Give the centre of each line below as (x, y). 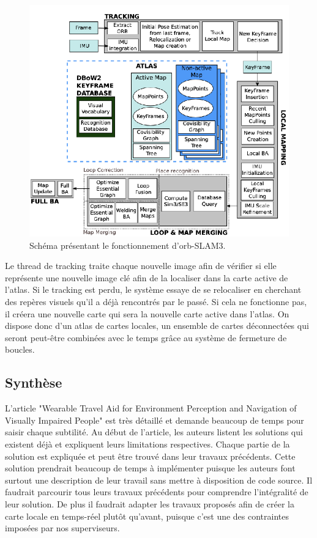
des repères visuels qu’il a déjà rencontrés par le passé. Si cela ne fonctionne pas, (156, 302)
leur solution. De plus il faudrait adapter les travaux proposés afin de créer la (150, 503)
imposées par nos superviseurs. (62, 528)
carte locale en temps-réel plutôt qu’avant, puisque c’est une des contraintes (147, 516)
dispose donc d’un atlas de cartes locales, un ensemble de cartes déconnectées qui (157, 326)
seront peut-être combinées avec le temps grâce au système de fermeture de (146, 337)
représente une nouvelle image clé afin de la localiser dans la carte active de (147, 277)
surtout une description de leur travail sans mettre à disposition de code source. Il (159, 480)
